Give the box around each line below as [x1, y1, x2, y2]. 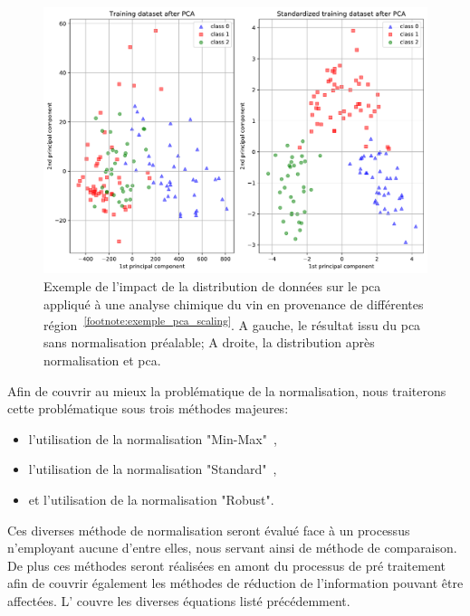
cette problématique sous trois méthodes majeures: [7, 399, 289, 418]
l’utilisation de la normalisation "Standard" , [28, 460, 277, 479]
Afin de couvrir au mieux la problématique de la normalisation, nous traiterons [7, 381, 446, 400]
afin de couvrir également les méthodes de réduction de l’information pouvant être [7, 573, 464, 592]
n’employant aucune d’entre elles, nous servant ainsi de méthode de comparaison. [7, 538, 457, 557]
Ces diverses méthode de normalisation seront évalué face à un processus [7, 520, 410, 539]
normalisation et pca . [43, 351, 161, 370]
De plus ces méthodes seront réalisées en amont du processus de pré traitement [7, 555, 446, 574]
